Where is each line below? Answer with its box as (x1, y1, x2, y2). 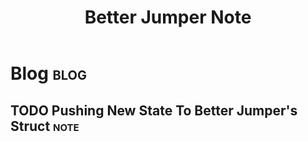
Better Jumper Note (84, 6, 252, 29)
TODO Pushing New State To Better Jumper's (10, 102, 298, 119)
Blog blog (10, 62, 88, 85)
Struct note (10, 117, 80, 135)
